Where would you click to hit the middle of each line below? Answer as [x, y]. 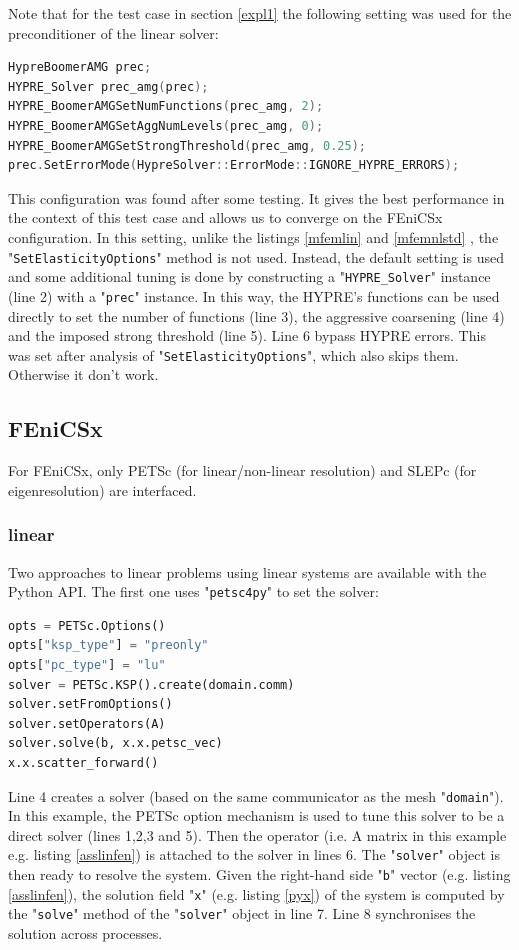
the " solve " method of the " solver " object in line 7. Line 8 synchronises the [242, 913]
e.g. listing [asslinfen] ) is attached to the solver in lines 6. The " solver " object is [254, 854]
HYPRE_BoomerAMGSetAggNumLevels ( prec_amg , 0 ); [166, 125]
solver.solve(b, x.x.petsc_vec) [115, 743]
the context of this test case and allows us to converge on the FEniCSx [225, 217]
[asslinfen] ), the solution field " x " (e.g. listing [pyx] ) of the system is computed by [256, 893]
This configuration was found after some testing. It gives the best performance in [256, 197]
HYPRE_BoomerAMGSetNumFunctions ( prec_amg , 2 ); [166, 106]
